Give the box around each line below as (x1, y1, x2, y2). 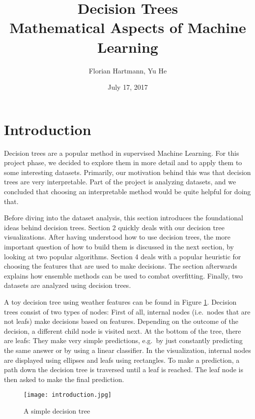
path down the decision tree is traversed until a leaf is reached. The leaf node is (4, 364, 244, 375)
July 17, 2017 (108, 82, 148, 92)
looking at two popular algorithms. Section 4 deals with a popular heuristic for (4, 251, 241, 261)
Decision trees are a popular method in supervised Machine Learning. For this (4, 147, 239, 158)
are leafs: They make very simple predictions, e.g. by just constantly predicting (4, 335, 243, 346)
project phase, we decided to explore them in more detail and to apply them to (4, 157, 242, 168)
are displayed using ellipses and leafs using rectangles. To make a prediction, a (4, 354, 240, 365)
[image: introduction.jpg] (24, 391, 112, 399)
